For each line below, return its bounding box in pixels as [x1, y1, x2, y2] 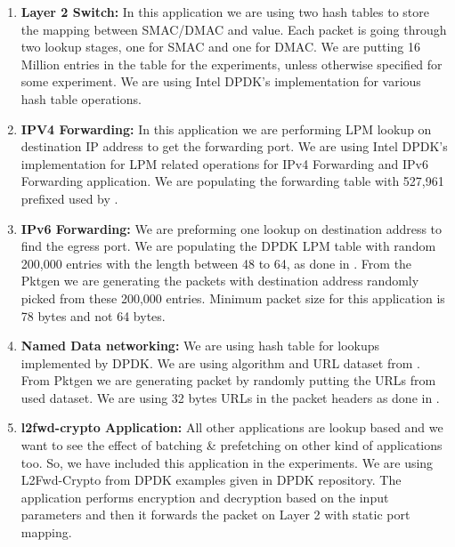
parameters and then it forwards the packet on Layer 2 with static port [20, 505, 410, 524]
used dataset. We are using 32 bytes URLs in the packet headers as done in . [20, 388, 440, 406]
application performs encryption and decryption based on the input [20, 487, 389, 506]
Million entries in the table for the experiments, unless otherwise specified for [20, 54, 443, 73]
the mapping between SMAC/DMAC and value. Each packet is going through [20, 20, 447, 38]
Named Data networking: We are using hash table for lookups [20, 336, 380, 355]
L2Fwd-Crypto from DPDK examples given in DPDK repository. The [20, 471, 402, 489]
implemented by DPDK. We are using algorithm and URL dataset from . [20, 353, 420, 372]
